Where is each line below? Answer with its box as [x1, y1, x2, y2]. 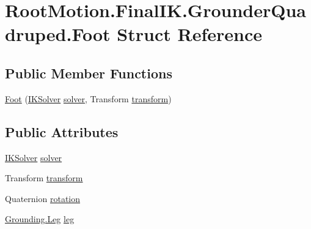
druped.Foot [5, 21, 111, 47]
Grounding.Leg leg [5, 212, 75, 225]
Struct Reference [117, 21, 262, 47]
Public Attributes [5, 122, 119, 141]
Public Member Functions [5, 63, 172, 82]
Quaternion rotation [5, 192, 81, 205]
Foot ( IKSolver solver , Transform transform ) [5, 92, 172, 105]
